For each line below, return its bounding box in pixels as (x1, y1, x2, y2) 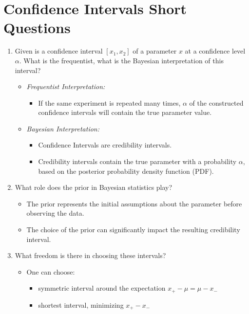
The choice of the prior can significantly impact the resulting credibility (26, 224, 240, 235)
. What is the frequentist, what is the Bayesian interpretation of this (19, 55, 224, 65)
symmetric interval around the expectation (38, 283, 166, 293)
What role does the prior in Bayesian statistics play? (15, 182, 172, 192)
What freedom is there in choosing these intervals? (15, 250, 166, 260)
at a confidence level (185, 46, 246, 56)
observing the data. (26, 208, 84, 218)
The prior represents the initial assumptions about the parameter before (26, 198, 242, 208)
